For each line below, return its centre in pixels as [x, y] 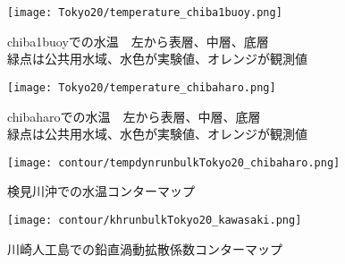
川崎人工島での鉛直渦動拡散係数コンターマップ [145, 248]
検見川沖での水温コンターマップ [101, 191]
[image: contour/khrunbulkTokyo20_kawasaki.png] [155, 220]
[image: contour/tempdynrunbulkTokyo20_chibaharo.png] [174, 162]
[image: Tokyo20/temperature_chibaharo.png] [142, 87]
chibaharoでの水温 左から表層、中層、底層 [134, 116]
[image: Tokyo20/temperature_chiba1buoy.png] [145, 13]
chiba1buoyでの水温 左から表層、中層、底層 [138, 41]
